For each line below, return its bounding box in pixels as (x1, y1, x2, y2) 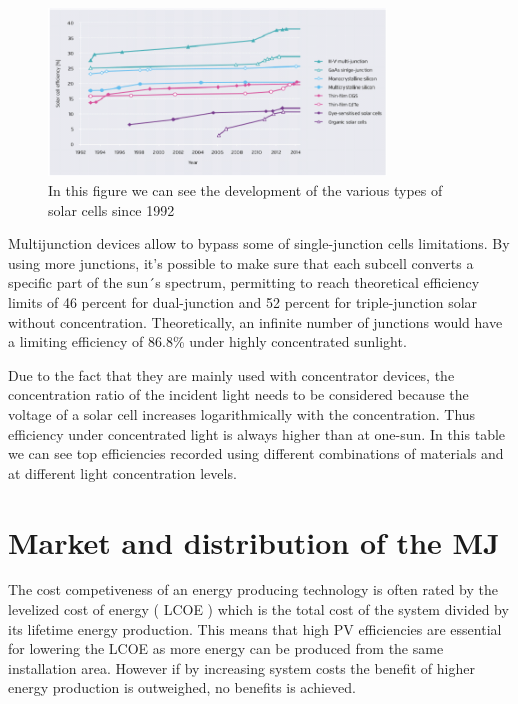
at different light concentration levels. (8, 462, 237, 483)
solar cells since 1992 (48, 199, 175, 220)
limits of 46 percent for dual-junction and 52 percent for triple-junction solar (8, 292, 478, 312)
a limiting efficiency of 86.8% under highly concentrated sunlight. (8, 331, 407, 352)
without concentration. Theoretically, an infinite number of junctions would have (8, 311, 503, 332)
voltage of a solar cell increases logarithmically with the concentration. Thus (8, 403, 476, 424)
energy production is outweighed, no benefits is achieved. (8, 677, 356, 698)
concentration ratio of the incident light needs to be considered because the (8, 384, 469, 405)
